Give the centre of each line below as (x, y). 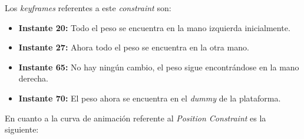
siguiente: (22, 129)
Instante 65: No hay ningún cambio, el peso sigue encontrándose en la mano (159, 67)
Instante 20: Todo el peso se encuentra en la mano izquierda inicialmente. (154, 27)
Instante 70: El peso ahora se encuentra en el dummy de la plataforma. (150, 98)
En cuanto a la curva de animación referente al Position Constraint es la (136, 118)
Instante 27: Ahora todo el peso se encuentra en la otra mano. (134, 47)
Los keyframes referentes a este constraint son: (88, 8)
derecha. (34, 78)
